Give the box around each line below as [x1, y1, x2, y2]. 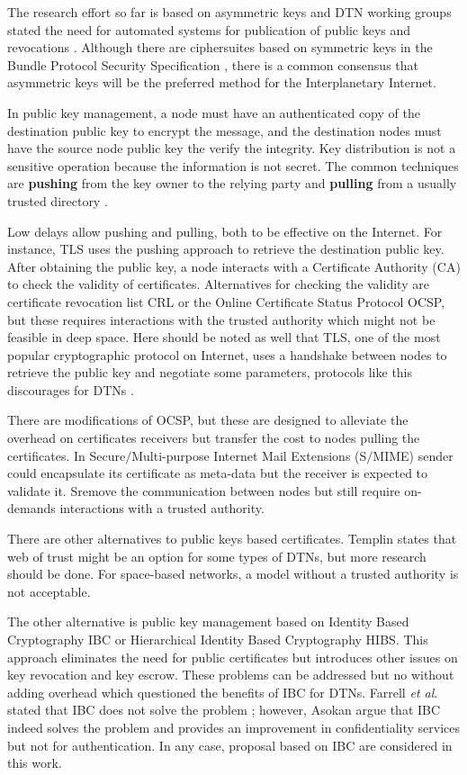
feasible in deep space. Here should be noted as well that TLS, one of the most [7, 328, 441, 347]
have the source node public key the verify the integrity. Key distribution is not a [7, 139, 456, 158]
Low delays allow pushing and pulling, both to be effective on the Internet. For [7, 221, 443, 240]
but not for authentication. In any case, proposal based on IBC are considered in [7, 735, 453, 754]
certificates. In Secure [7, 446, 126, 464]
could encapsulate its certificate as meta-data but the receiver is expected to [7, 464, 428, 482]
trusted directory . [7, 191, 108, 210]
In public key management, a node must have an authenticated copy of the [7, 103, 420, 122]
